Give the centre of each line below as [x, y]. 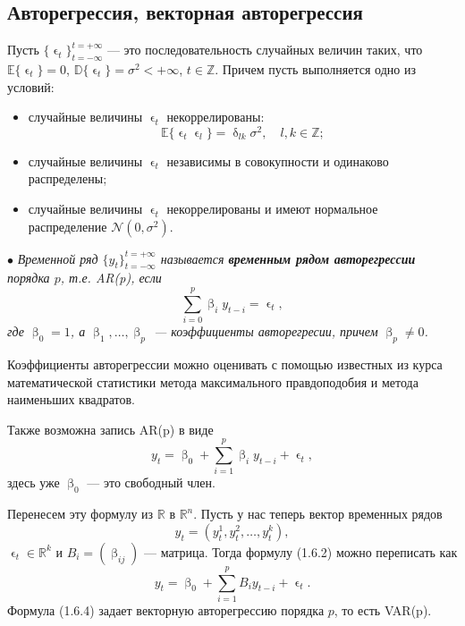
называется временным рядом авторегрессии [288, 258]
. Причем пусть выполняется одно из [315, 69]
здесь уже [34, 482]
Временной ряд [58, 258]
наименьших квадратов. [71, 399]
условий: [31, 86]
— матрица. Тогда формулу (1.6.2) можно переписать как [301, 551]
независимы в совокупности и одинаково [278, 161]
